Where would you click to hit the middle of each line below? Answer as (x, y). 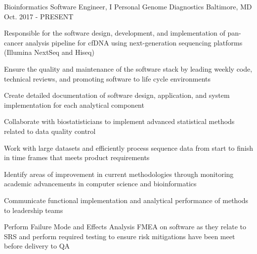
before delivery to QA (37, 246)
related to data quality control (50, 131)
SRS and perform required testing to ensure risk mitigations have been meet (120, 236)
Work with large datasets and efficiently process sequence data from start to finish (128, 148)
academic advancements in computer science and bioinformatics (100, 184)
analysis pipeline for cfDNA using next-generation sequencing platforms (134, 42)
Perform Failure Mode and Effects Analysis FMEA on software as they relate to (125, 227)
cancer (14, 42)
